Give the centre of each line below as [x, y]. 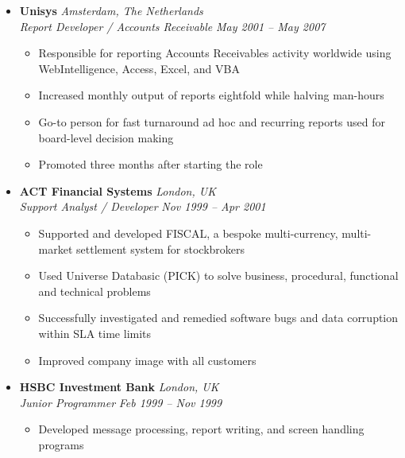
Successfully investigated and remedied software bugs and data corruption [218, 318]
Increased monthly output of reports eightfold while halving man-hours [211, 95]
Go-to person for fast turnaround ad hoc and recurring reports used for [212, 121]
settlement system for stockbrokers [161, 248]
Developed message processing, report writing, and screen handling [201, 429]
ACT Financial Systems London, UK [118, 190]
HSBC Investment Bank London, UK [119, 387]
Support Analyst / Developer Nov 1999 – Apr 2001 [143, 206]
